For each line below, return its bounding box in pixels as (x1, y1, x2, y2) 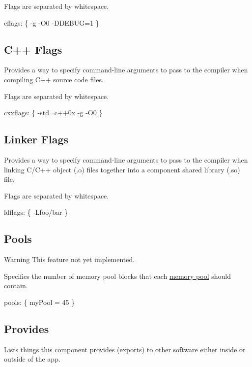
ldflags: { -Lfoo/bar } (4, 207, 68, 217)
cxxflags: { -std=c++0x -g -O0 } (4, 107, 103, 118)
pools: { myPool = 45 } (4, 297, 75, 307)
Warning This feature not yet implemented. (4, 254, 135, 265)
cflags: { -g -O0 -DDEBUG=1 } (4, 17, 99, 28)
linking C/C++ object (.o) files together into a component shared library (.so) (4, 164, 240, 174)
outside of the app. (4, 354, 60, 364)
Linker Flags (4, 132, 69, 147)
